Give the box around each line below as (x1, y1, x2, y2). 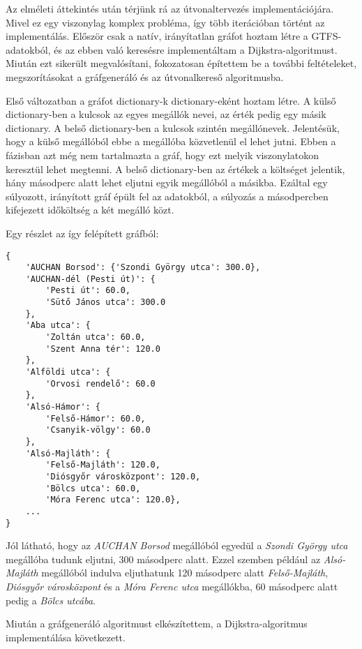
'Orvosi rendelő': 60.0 (45, 378, 156, 389)
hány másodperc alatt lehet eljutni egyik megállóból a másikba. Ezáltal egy (6, 175, 328, 190)
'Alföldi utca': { (25, 367, 111, 378)
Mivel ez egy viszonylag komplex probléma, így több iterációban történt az (6, 15, 325, 29)
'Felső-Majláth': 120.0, (45, 460, 160, 470)
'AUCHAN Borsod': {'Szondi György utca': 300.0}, (25, 262, 261, 273)
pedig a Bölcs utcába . (6, 592, 96, 607)
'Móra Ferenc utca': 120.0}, (45, 495, 181, 505)
